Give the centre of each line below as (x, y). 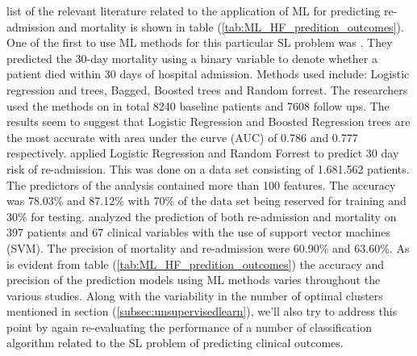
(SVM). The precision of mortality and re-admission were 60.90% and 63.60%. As (208, 247)
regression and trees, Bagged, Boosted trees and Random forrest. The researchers (207, 89)
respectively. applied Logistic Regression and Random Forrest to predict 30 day (203, 153)
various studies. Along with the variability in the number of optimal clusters (195, 295)
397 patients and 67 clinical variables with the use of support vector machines (199, 232)
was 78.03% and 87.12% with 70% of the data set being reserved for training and (206, 201)
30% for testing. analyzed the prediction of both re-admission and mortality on (202, 216)
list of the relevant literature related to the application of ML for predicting (194, 10)
